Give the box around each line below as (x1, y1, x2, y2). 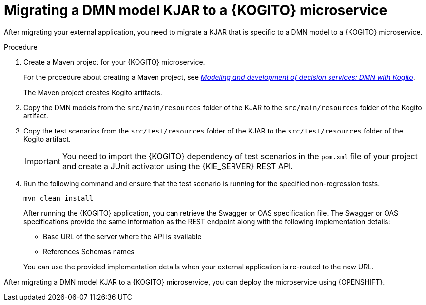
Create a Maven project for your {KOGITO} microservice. (23, 57, 205, 66)
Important (25, 156, 60, 166)
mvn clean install (23, 194, 94, 202)
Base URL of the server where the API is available (43, 232, 202, 241)
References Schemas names (43, 247, 135, 256)
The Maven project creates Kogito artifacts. (23, 88, 162, 96)
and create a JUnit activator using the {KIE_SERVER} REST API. (62, 161, 293, 171)
